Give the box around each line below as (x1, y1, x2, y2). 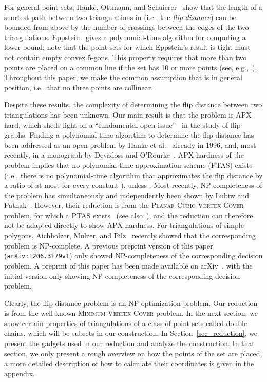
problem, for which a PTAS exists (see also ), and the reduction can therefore (4, 209, 253, 220)
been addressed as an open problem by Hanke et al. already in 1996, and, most (4, 139, 256, 150)
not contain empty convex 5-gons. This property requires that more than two (4, 51, 247, 62)
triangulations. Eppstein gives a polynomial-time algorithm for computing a (4, 31, 246, 42)
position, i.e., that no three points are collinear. (4, 82, 154, 92)
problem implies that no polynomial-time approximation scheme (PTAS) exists (4, 159, 253, 170)
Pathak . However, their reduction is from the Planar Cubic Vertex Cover (4, 200, 244, 211)
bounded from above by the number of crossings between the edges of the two (4, 22, 249, 32)
